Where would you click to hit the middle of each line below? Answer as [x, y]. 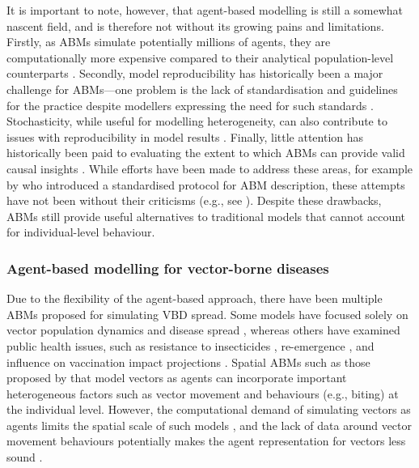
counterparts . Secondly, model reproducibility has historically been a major [195, 73]
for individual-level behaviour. [81, 232]
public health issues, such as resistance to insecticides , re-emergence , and [190, 345]
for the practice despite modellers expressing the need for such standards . [190, 105]
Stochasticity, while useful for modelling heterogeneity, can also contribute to [197, 121]
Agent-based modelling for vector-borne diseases [168, 268]
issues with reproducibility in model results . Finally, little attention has [185, 136]
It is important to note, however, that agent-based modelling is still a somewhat [205, 10]
